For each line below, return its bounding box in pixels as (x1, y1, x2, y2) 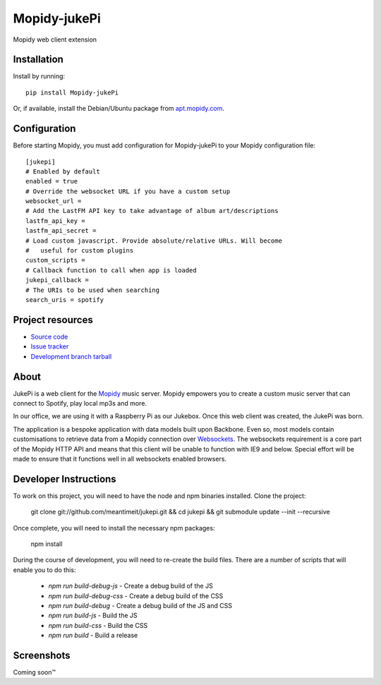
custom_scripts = (25, 256, 85, 265)
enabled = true (25, 177, 78, 186)
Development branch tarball (30, 352, 112, 360)
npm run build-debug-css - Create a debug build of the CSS (48, 591, 224, 600)
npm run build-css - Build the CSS (48, 621, 148, 629)
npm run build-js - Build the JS (48, 611, 138, 620)
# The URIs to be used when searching (25, 286, 160, 294)
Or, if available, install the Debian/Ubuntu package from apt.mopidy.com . (13, 104, 225, 113)
